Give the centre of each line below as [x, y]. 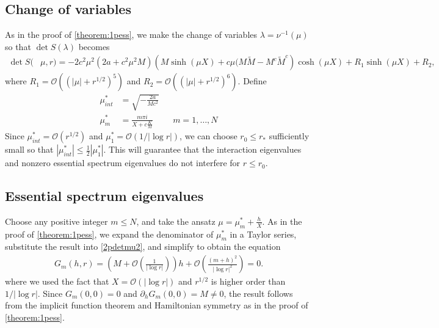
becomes [94, 46]
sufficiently [289, 136]
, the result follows [258, 293]
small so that [29, 149]
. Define [252, 81]
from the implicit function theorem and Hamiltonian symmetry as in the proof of [157, 305]
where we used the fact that [57, 281]
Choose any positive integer [56, 221]
